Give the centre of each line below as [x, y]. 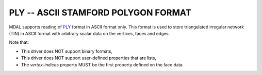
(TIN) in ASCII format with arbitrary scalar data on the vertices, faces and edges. [89, 33]
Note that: [19, 42]
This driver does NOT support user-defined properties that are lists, [89, 58]
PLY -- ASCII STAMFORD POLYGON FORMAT [100, 12]
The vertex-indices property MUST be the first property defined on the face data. [102, 64]
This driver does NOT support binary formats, [67, 51]
